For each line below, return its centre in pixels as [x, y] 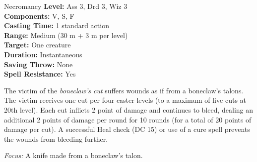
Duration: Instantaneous [43, 54]
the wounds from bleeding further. [56, 139]
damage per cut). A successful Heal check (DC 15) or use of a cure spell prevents [127, 129]
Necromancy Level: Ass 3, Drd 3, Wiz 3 [66, 6]
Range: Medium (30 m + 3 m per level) [66, 35]
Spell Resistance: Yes [40, 74]
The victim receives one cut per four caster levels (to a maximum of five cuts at [125, 100]
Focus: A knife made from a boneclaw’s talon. [73, 155]
